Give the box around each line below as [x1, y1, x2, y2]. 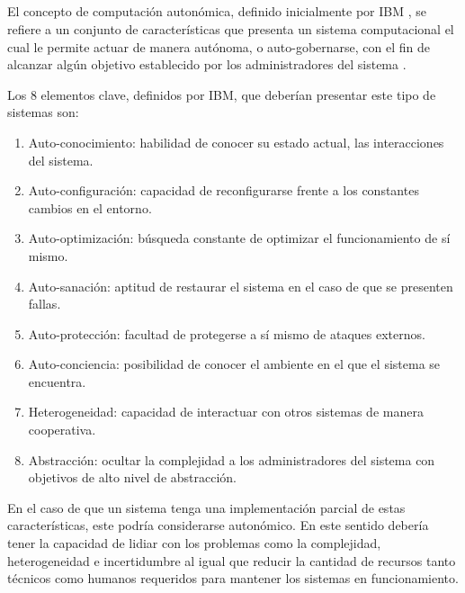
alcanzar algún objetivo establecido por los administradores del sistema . [7, 55, 407, 74]
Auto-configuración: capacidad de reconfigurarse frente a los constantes [28, 181, 419, 200]
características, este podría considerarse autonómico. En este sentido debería [7, 516, 429, 535]
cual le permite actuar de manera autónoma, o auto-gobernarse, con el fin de [7, 37, 431, 56]
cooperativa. [28, 420, 96, 439]
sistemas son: [7, 103, 79, 121]
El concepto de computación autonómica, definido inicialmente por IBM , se [7, 2, 427, 21]
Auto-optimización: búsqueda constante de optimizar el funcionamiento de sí [28, 229, 451, 247]
